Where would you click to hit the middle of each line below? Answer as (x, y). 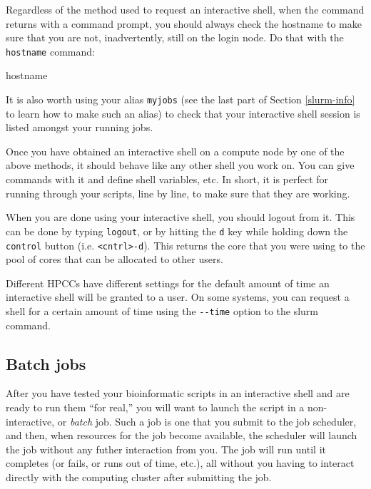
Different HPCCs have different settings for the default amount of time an (168, 283)
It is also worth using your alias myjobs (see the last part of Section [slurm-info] (181, 99)
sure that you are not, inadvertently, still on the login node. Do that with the (175, 37)
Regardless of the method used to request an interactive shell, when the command (185, 9)
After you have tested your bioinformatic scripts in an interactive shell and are (178, 393)
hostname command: (50, 51)
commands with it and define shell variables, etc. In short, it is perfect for (167, 179)
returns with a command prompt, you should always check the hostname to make (184, 23)
